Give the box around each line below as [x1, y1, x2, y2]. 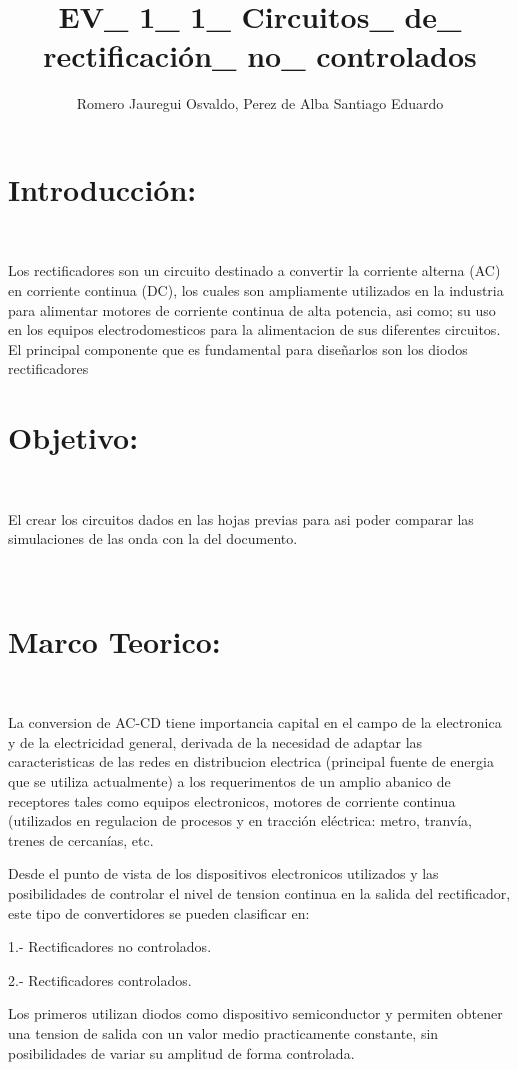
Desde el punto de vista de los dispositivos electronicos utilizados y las [8, 863, 439, 884]
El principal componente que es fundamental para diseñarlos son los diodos [8, 338, 468, 359]
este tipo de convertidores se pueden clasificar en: [8, 902, 310, 923]
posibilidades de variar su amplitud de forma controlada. [8, 1042, 355, 1063]
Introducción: [8, 168, 197, 209]
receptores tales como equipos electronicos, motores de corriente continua [8, 790, 456, 811]
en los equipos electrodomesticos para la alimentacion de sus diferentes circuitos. [8, 319, 501, 340]
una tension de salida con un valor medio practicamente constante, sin [8, 1022, 439, 1043]
